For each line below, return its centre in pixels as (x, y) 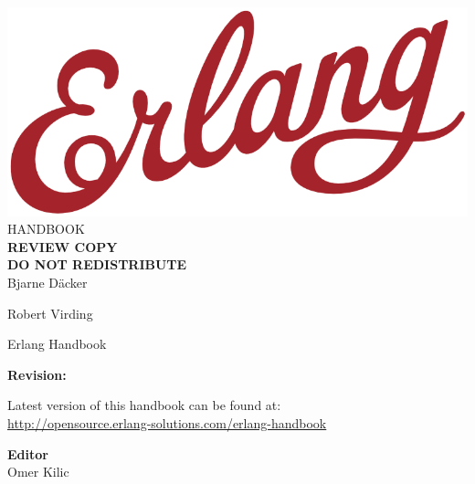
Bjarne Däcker (47, 282)
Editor (28, 453)
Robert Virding (50, 313)
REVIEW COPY (63, 246)
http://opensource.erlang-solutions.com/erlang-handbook (167, 422)
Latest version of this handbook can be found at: (144, 405)
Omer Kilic (38, 472)
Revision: (37, 374)
